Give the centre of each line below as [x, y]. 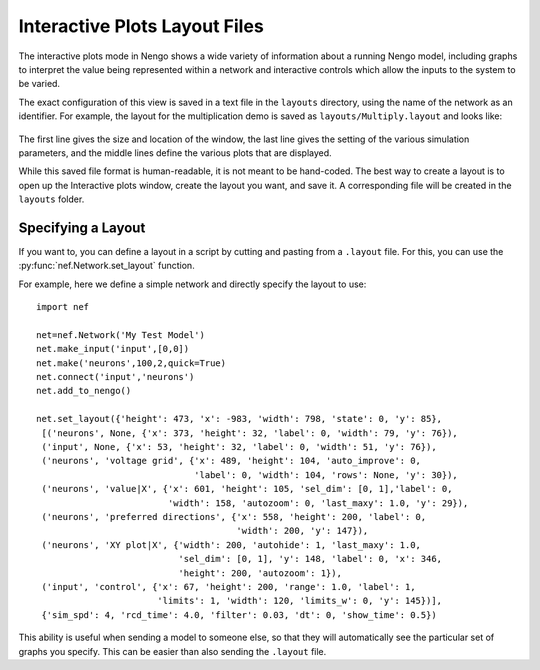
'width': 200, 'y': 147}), [302, 531]
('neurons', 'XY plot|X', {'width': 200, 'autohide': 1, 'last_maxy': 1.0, [231, 544]
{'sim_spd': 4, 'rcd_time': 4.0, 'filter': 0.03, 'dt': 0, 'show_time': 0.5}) [239, 614]
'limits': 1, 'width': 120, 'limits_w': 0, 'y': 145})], [299, 601]
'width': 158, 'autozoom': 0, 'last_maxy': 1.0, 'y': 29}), [318, 503]
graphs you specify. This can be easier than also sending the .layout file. [172, 651]
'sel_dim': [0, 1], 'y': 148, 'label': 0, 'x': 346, [310, 559]
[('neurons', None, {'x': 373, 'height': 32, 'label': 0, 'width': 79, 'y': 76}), [250, 433]
